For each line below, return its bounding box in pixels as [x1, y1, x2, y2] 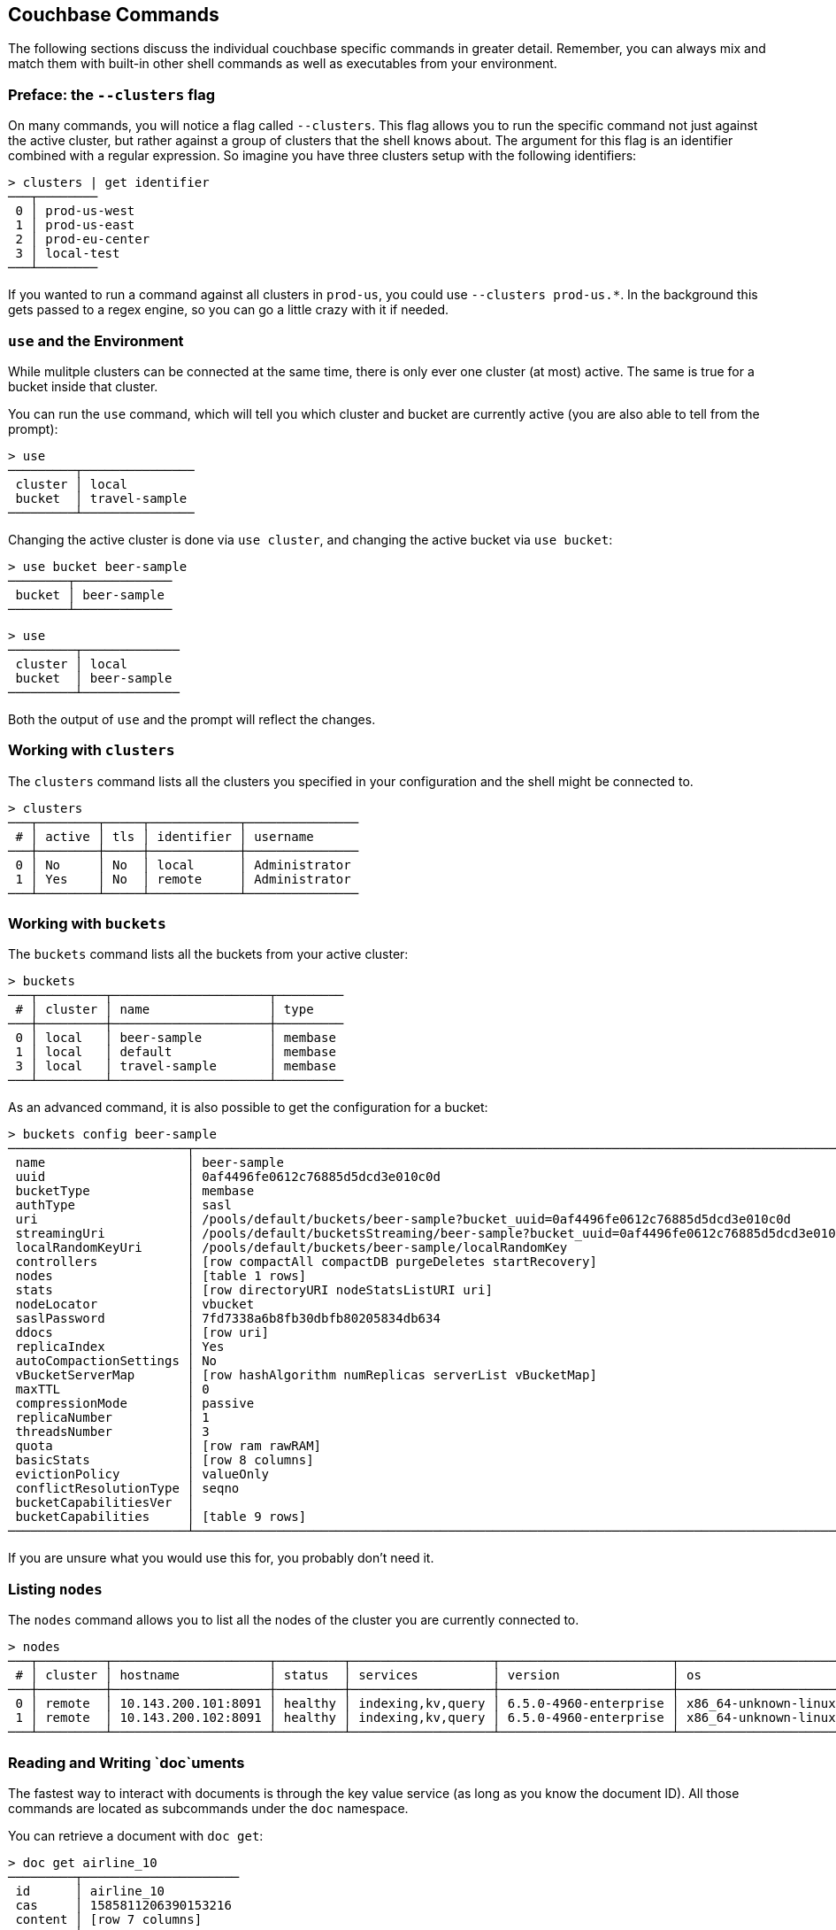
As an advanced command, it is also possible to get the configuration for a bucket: [8, 1100, 488, 1116]
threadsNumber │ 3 [15, 1424, 210, 1440]
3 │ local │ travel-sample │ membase [15, 1059, 336, 1074]
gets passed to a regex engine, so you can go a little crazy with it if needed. [8, 302, 449, 318]
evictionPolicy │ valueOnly [15, 1467, 270, 1482]
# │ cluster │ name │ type [15, 1002, 314, 1017]
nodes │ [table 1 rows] [15, 1269, 307, 1284]
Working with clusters [8, 741, 175, 760]
